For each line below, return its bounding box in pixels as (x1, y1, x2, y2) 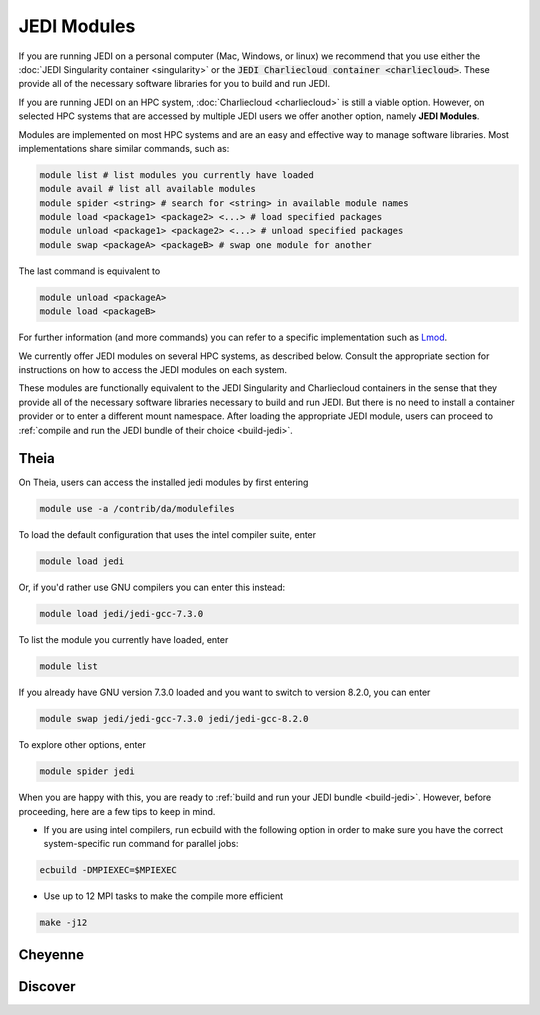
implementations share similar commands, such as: (18, 142, 230, 154)
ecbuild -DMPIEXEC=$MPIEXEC (39, 865, 177, 876)
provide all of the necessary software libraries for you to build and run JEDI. (18, 78, 330, 90)
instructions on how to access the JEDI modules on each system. (18, 363, 288, 375)
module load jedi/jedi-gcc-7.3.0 (39, 608, 204, 620)
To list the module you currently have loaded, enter (18, 634, 229, 646)
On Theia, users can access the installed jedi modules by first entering (18, 476, 309, 489)
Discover (18, 978, 76, 995)
